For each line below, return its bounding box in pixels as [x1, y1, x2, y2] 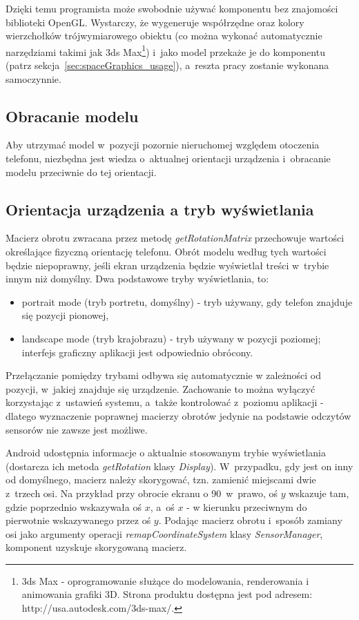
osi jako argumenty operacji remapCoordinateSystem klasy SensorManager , [6, 526, 323, 541]
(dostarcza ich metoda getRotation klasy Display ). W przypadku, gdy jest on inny [6, 458, 353, 473]
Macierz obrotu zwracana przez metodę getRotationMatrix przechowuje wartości [6, 231, 345, 245]
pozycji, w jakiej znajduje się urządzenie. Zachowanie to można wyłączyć [6, 381, 316, 396]
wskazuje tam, [289, 485, 349, 500]
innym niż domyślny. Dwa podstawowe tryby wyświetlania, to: [6, 271, 269, 286]
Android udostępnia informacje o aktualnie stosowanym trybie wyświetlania [6, 445, 327, 460]
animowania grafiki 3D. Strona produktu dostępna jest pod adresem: [21, 587, 313, 601]
